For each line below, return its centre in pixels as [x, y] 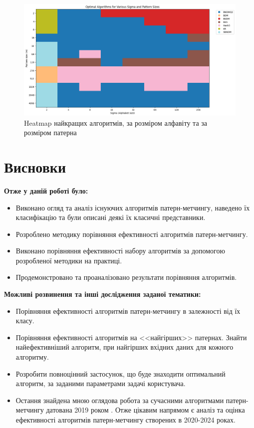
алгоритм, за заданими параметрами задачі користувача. [101, 383]
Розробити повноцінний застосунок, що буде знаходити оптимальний [121, 373]
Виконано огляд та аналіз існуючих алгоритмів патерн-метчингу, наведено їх [133, 207]
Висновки [35, 166]
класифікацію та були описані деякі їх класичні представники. [111, 217]
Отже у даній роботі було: [46, 190]
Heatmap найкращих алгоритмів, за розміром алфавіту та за [116, 122]
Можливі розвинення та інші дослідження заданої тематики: [103, 294]
